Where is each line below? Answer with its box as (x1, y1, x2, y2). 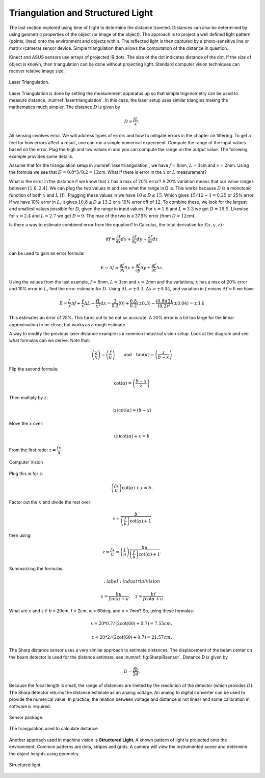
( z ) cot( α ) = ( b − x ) (112, 407, 152, 413)
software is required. (9, 703, 51, 709)
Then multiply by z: (9, 395, 48, 401)
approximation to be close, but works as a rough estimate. (9, 321, 127, 327)
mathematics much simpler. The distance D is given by (9, 104, 120, 110)
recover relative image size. (9, 68, 65, 74)
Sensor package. (9, 715, 44, 720)
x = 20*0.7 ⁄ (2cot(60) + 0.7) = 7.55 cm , (90, 621, 173, 626)
